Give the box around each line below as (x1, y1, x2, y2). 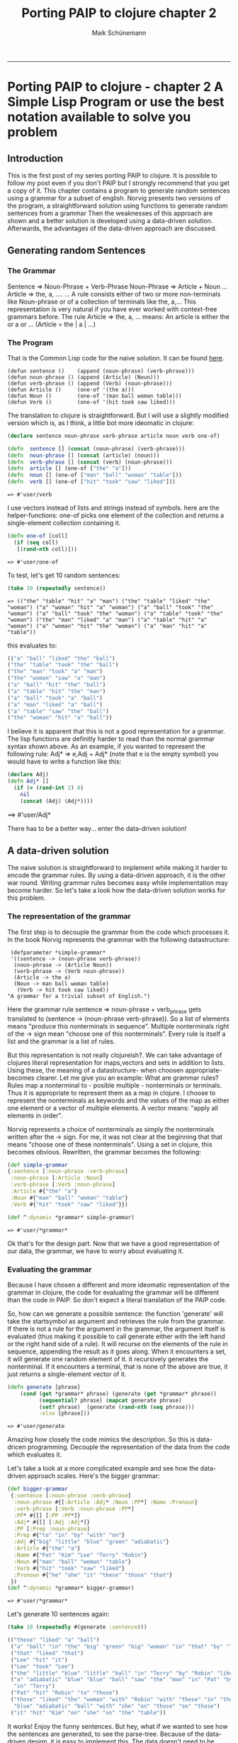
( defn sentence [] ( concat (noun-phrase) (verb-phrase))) (7, 445, 186, 452)
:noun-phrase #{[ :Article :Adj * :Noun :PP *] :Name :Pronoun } (13, 1498, 198, 1506)
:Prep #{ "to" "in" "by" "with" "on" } (13, 1532, 125, 1539)
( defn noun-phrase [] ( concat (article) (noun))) (7, 451, 160, 459)
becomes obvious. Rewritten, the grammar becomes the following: (7, 1147, 202, 1156)
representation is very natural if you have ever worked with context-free (7, 304, 217, 313)
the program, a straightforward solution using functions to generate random (7, 201, 228, 210)
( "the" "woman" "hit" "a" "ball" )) (7, 714, 113, 722)
